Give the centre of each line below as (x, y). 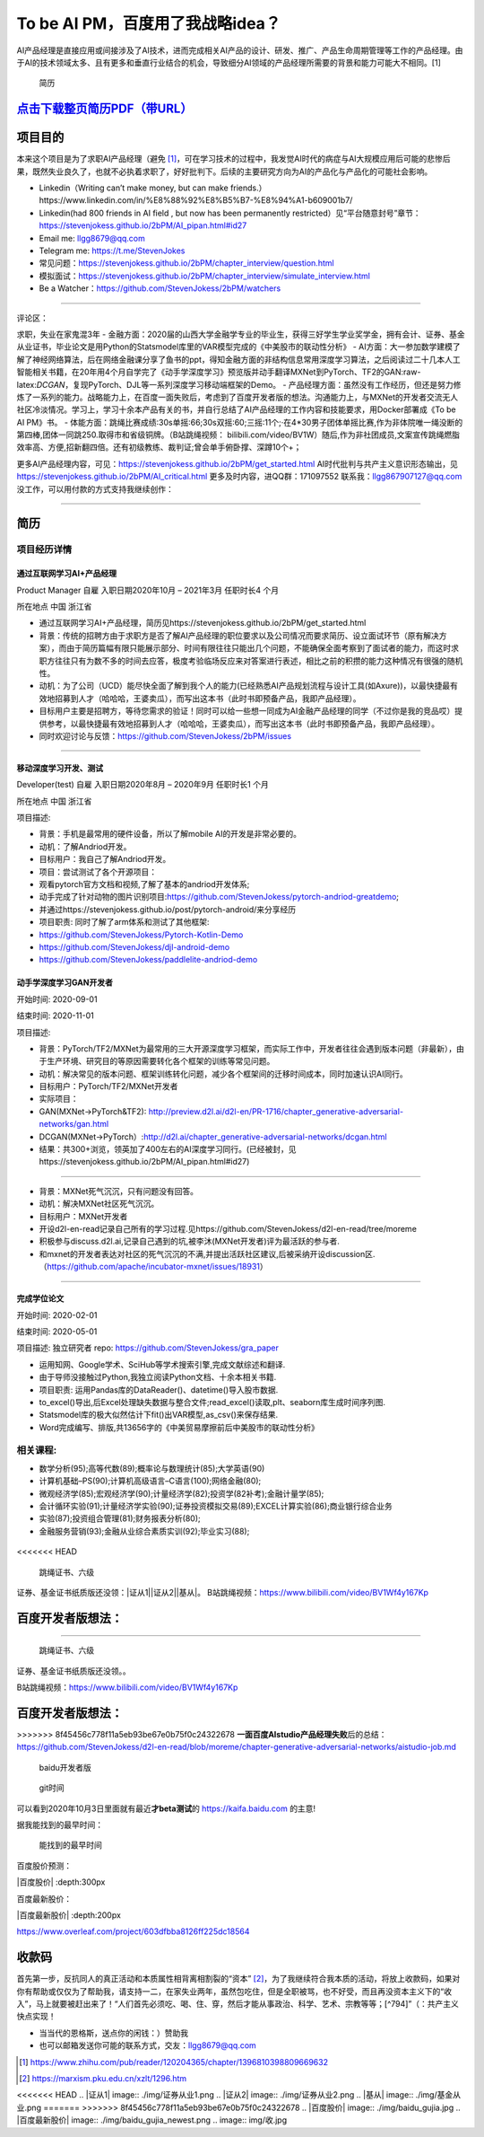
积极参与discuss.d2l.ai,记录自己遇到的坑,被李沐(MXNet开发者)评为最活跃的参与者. (190, 1241)
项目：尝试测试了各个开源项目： (98, 872)
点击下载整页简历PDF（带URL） (104, 109)
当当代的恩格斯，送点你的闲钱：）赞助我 (113, 2033)
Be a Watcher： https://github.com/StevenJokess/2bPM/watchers (160, 288)
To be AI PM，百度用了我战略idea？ (149, 23)
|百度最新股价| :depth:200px (69, 1915)
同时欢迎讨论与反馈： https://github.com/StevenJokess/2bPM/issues (165, 735)
